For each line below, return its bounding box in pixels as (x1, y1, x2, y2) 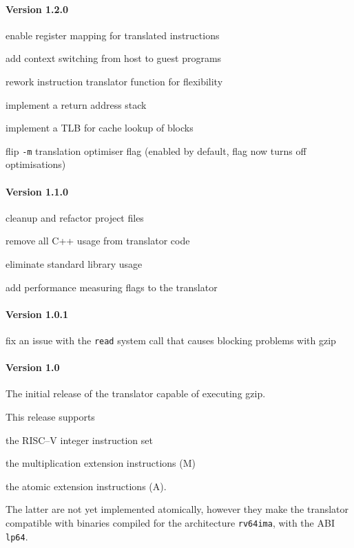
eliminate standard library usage (6, 257, 143, 271)
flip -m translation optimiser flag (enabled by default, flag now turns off (6, 143, 306, 158)
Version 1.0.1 (6, 306, 69, 321)
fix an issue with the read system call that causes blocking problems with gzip (6, 333, 336, 347)
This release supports (6, 410, 95, 424)
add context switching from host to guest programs (6, 51, 222, 65)
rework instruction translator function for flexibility (6, 74, 223, 88)
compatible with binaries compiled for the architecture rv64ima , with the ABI (6, 516, 335, 529)
